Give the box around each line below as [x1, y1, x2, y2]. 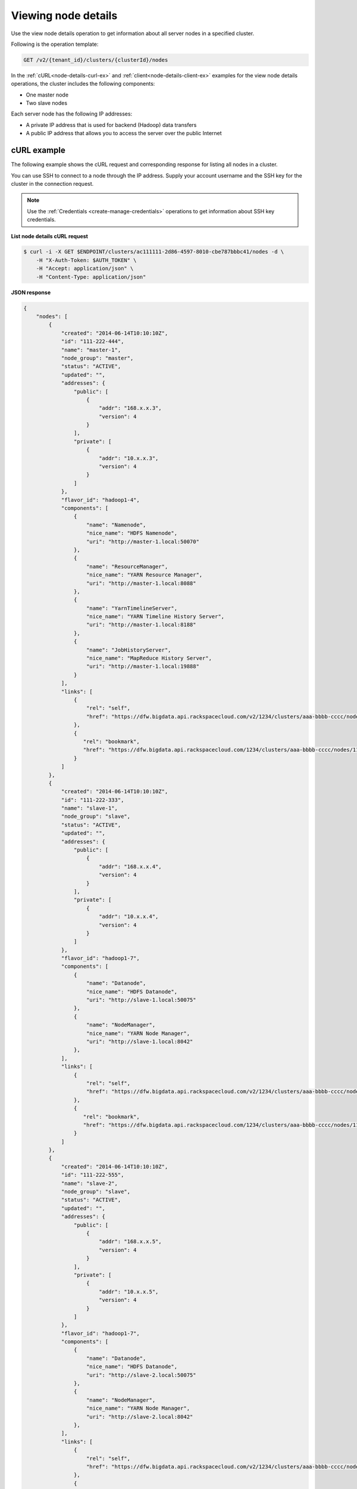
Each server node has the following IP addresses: [11, 110, 133, 117]
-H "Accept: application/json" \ [36, 265, 134, 272]
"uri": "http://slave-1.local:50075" [86, 996, 196, 1004]
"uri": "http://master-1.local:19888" [86, 663, 199, 670]
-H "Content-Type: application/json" [36, 273, 146, 280]
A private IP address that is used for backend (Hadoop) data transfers [26, 121, 197, 128]
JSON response [11, 289, 51, 296]
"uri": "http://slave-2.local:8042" [86, 1413, 193, 1420]
